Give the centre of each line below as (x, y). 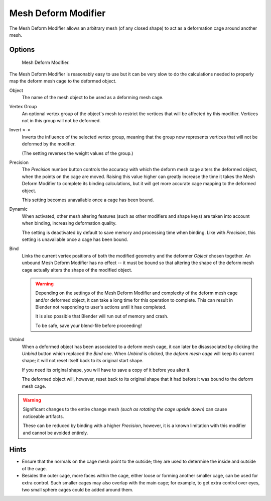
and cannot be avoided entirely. (55, 433)
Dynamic (18, 209)
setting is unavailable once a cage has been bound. (75, 239)
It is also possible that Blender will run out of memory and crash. (102, 316)
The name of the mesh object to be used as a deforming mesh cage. (93, 97)
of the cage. (34, 468)
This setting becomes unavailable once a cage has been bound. (88, 200)
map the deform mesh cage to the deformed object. (63, 81)
